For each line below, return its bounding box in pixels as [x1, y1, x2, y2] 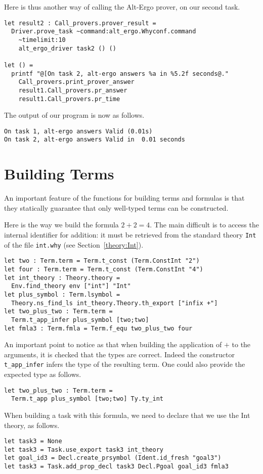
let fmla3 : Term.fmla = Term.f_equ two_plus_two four [4, 324, 193, 332]
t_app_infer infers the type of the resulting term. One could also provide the [4, 359, 245, 369]
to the [232, 339, 251, 350]
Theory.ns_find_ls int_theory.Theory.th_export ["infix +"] [11, 299, 218, 307]
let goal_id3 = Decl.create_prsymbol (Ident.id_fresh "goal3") [4, 454, 222, 462]
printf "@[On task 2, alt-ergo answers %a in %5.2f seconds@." [11, 70, 229, 77]
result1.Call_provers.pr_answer [18, 86, 127, 94]
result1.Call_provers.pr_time [18, 95, 120, 103]
